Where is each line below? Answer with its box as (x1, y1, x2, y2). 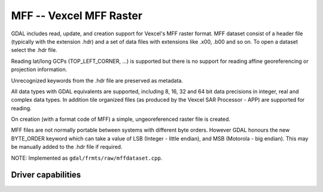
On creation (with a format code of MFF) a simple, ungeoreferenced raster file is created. (11, 115, 230, 123)
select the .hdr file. (11, 47, 57, 54)
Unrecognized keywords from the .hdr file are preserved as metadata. (11, 77, 184, 84)
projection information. (11, 66, 68, 73)
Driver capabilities (11, 170, 81, 180)
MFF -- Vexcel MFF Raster (11, 9, 143, 22)
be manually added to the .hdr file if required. (11, 144, 123, 151)
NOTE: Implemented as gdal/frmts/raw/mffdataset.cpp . (11, 154, 163, 161)
